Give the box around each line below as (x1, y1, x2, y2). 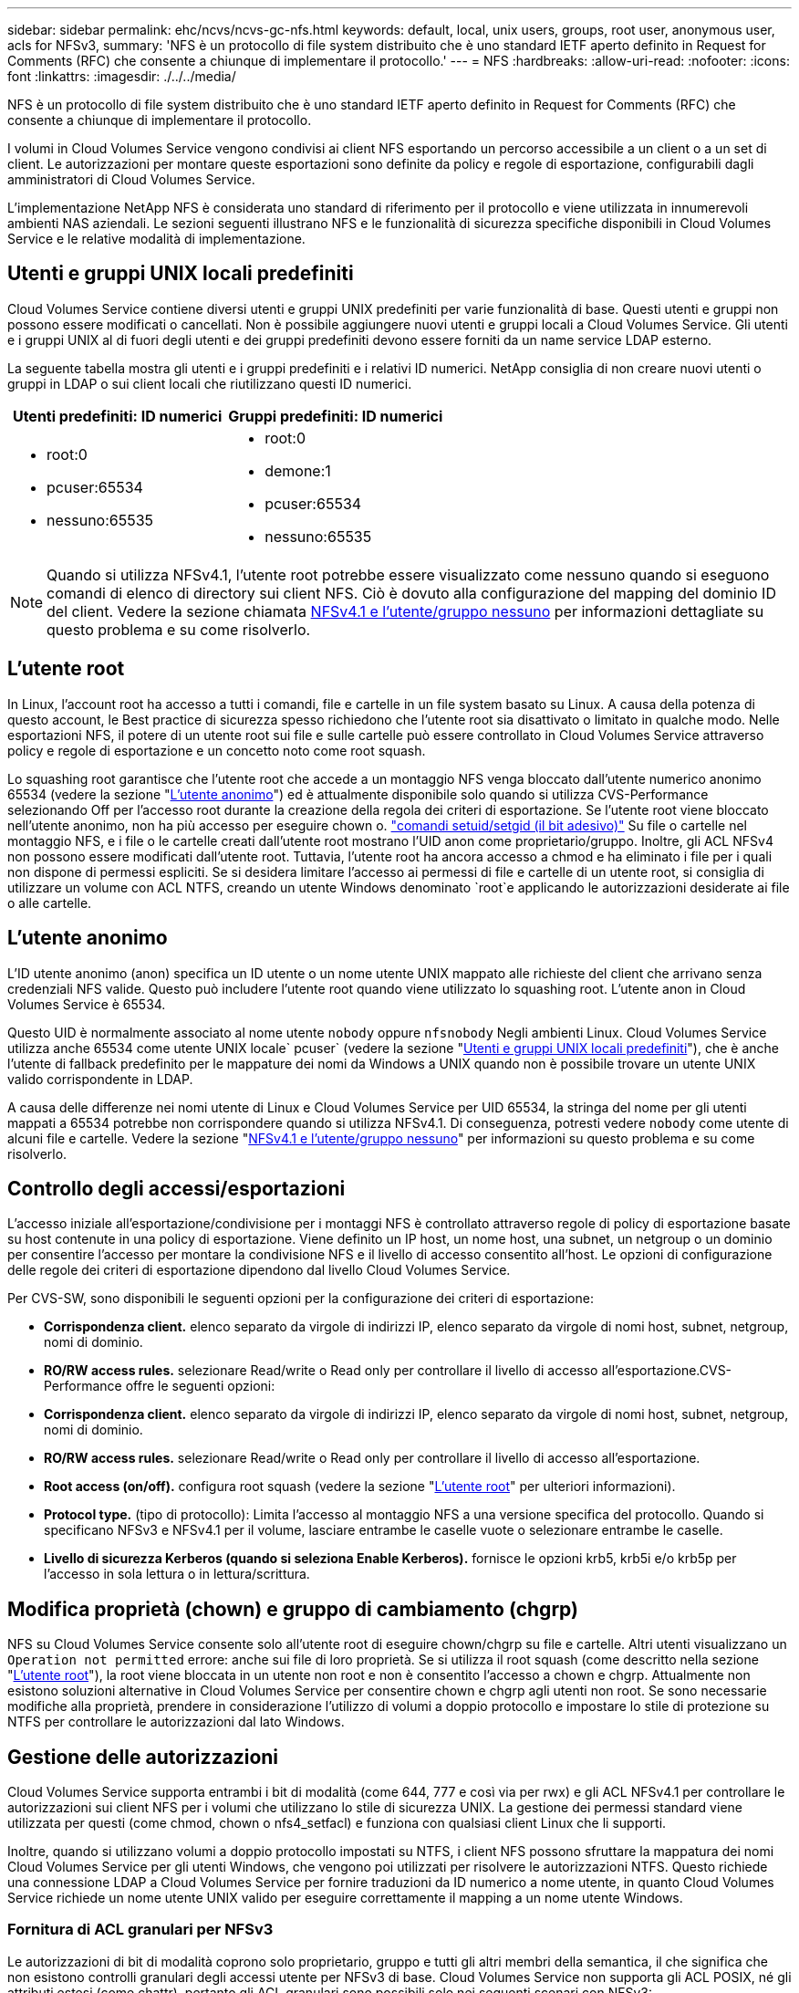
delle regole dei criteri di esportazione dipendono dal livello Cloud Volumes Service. (7, 1262, 511, 1278)
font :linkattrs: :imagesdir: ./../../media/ (7, 68, 236, 84)
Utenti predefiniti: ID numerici (12, 406, 223, 425)
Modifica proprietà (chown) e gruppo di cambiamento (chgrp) (7, 1597, 578, 1621)
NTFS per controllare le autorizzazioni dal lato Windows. (7, 1714, 345, 1730)
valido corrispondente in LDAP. (7, 1070, 193, 1087)
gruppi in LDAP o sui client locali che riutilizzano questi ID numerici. (7, 375, 412, 391)
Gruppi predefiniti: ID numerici (228, 406, 443, 425)
